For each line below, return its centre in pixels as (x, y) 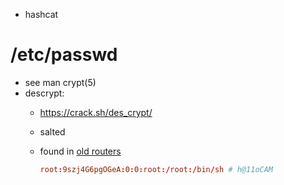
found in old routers (80, 151)
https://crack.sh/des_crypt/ (96, 112)
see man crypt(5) (60, 82)
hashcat (41, 14)
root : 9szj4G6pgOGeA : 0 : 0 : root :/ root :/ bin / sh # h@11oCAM (156, 169)
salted (52, 131)
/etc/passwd (64, 55)
